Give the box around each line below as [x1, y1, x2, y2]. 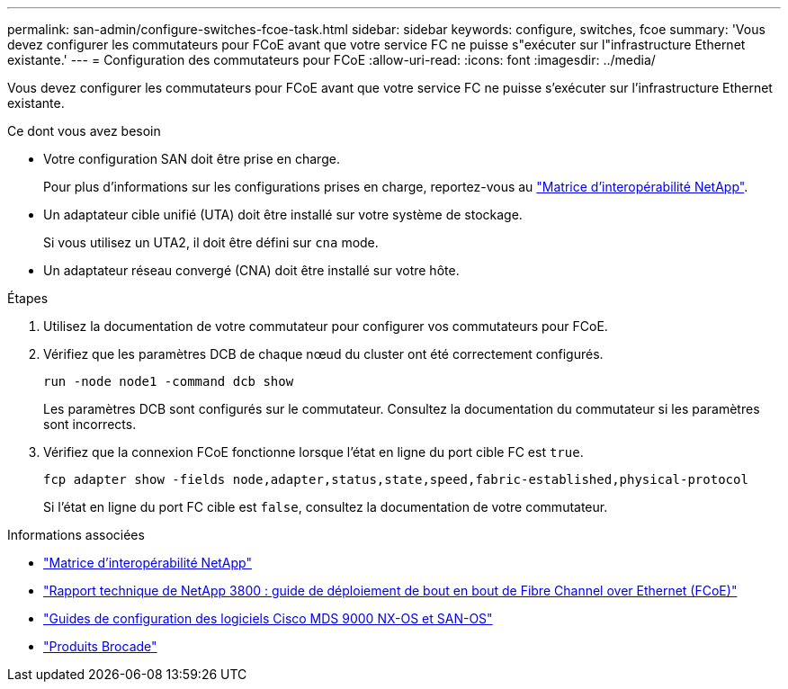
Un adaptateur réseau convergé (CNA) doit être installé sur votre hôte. [43, 263, 460, 278]
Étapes [7, 291, 49, 306]
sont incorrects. [43, 416, 137, 432]
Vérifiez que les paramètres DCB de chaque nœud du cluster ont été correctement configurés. [43, 346, 604, 362]
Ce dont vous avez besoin [7, 123, 161, 139]
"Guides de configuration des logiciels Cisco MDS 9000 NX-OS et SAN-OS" [43, 611, 493, 626]
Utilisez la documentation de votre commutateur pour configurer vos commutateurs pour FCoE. [43, 318, 608, 334]
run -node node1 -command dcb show [43, 374, 294, 389]
